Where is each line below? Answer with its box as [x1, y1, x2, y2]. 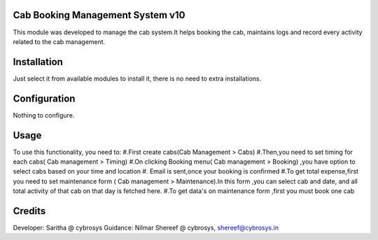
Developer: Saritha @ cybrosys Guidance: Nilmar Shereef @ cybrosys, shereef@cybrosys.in [13, 224, 279, 232]
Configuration [13, 92, 76, 104]
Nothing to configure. [13, 111, 75, 119]
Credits [13, 205, 46, 217]
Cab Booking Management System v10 [13, 9, 185, 21]
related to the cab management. [13, 37, 106, 45]
